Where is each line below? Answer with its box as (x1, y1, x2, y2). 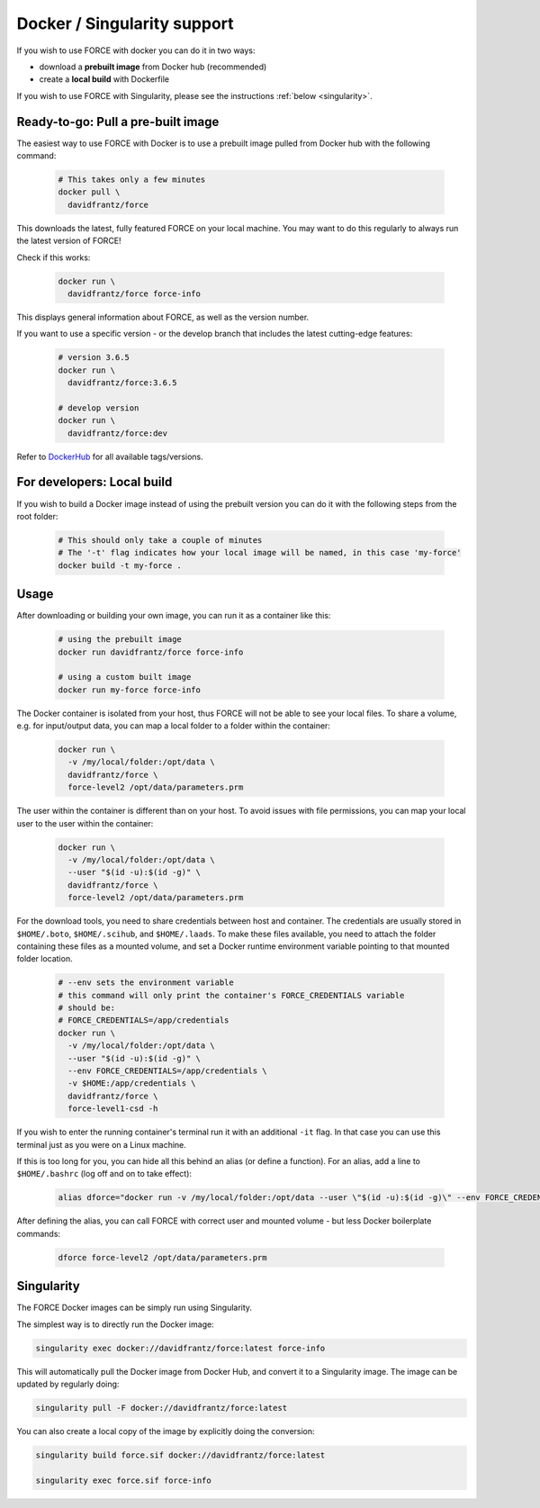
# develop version (58, 402, 139, 413)
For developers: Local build (16, 474, 173, 490)
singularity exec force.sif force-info (35, 1475, 211, 1485)
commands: (16, 1228, 61, 1239)
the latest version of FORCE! (16, 235, 121, 247)
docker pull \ (58, 187, 121, 197)
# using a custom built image (58, 672, 192, 682)
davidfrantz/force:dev (67, 428, 168, 438)
